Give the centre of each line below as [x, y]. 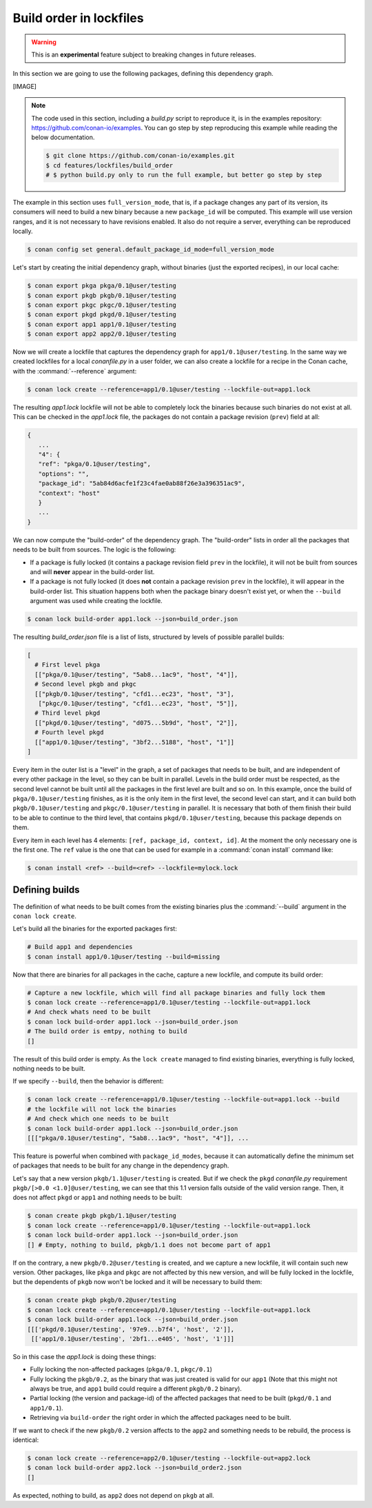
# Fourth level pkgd [69, 733]
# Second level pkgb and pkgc [86, 684]
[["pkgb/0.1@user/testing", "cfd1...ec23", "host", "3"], [135, 694]
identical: [26, 1440]
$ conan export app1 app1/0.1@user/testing [102, 324]
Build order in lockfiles [78, 18]
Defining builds [46, 890]
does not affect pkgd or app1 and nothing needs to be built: [97, 1198]
